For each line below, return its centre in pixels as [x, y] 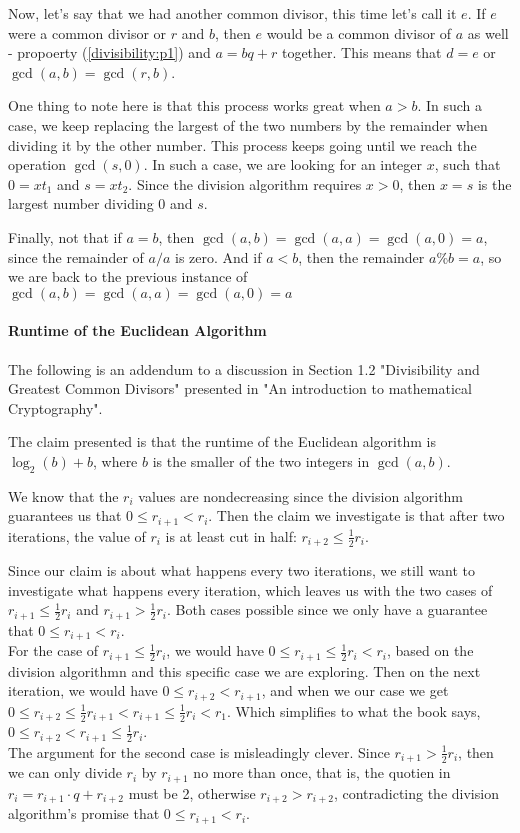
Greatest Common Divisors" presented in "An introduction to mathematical [240, 388]
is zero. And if [218, 256]
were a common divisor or [87, 32]
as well [488, 32]
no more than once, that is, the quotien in [322, 772]
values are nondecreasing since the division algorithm [301, 495]
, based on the [430, 650]
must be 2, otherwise [192, 792]
